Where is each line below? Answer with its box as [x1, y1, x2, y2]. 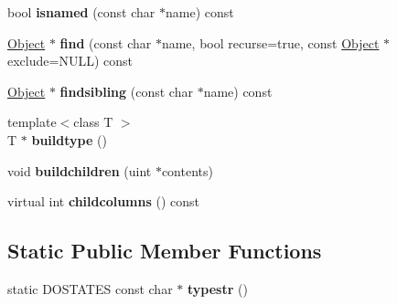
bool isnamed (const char [7, 3, 156, 21]
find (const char [59, 33, 152, 52]
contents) [161, 161, 213, 180]
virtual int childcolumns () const [7, 192, 200, 211]
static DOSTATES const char [7, 279, 173, 298]
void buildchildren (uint [7, 161, 152, 180]
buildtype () [31, 130, 107, 149]
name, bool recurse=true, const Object [161, 33, 380, 52]
